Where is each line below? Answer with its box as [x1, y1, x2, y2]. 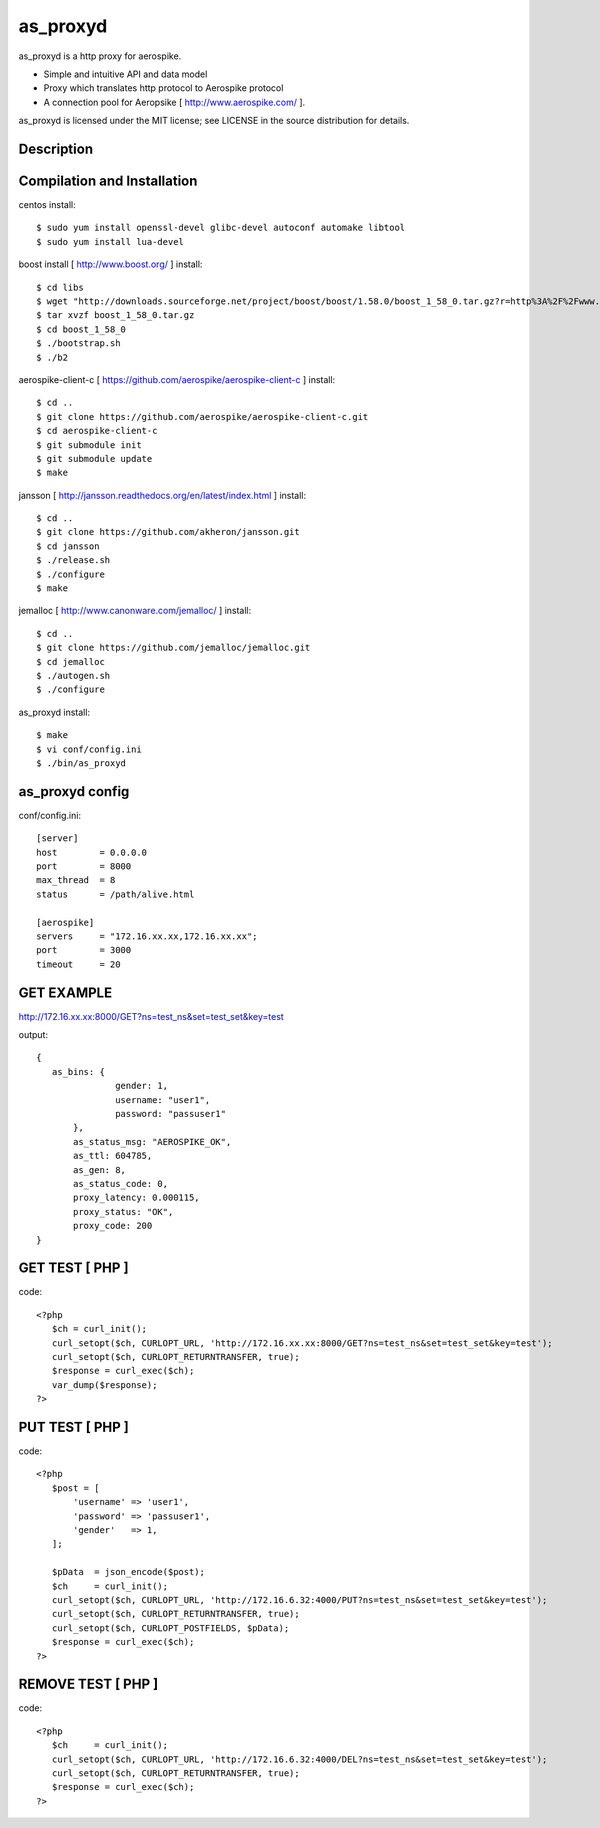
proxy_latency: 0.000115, [73, 1192, 200, 1204]
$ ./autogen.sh [36, 670, 111, 681]
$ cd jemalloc [36, 656, 105, 667]
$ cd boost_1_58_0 [36, 323, 127, 335]
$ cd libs [36, 281, 84, 293]
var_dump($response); [51, 1379, 158, 1390]
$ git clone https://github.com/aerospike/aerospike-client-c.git [36, 411, 369, 422]
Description [18, 140, 94, 157]
